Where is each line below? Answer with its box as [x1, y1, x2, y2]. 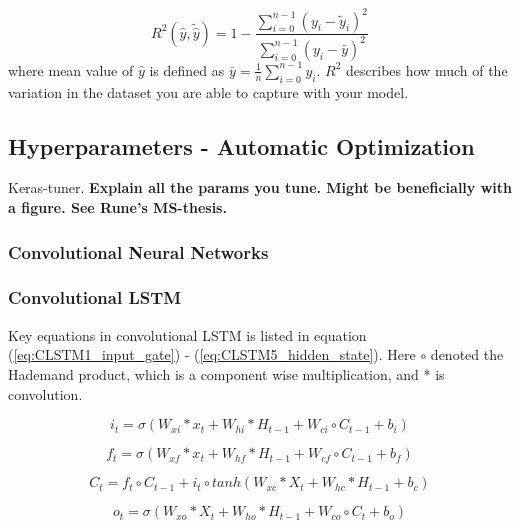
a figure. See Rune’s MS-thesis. [8, 197, 227, 218]
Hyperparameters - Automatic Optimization [8, 130, 475, 161]
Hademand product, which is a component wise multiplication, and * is [8, 363, 445, 384]
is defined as [149, 59, 225, 80]
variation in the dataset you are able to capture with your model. [8, 81, 409, 102]
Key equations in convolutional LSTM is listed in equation [8, 324, 367, 345]
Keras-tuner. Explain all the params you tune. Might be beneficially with [8, 177, 512, 198]
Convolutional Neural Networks [8, 239, 269, 264]
